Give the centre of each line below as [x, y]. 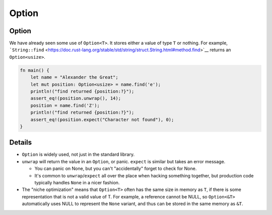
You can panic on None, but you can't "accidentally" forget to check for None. [116, 169]
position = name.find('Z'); [65, 105]
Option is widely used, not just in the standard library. [78, 154]
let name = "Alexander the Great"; [74, 77]
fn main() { [35, 70]
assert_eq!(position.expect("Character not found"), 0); [102, 120]
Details [21, 142]
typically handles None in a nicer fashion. [77, 183]
